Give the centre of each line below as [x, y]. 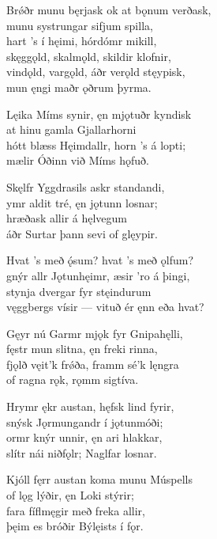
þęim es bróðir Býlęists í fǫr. [75, 526]
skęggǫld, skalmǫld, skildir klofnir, [89, 56]
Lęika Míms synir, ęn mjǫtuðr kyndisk [99, 114]
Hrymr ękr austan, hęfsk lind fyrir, [90, 406]
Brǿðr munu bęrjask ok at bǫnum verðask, [109, 9]
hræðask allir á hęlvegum [67, 218]
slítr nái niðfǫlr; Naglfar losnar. [82, 452]
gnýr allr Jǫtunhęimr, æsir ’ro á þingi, [98, 275]
